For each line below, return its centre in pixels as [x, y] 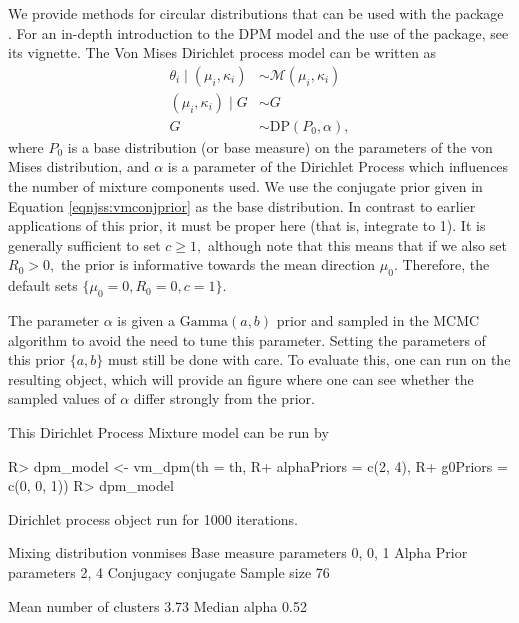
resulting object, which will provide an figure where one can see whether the [241, 378]
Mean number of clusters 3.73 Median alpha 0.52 [157, 605]
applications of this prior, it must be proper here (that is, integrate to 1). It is [247, 225]
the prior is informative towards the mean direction [218, 264]
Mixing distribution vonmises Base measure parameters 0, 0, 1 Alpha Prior [238, 552]
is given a [146, 320]
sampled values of [62, 398]
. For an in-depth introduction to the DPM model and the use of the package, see [258, 32]
